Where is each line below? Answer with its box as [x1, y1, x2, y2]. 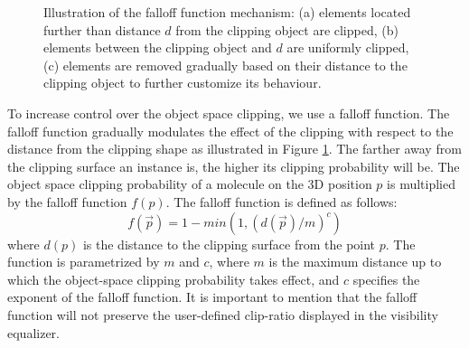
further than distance [43, 20, 161, 39]
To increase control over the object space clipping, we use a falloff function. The [7, 103, 450, 122]
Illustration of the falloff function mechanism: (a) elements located [43, 3, 411, 21]
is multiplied [387, 174, 455, 193]
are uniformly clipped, [286, 38, 409, 57]
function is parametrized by [7, 252, 160, 271]
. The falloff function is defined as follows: [165, 192, 398, 211]
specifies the [352, 269, 420, 288]
